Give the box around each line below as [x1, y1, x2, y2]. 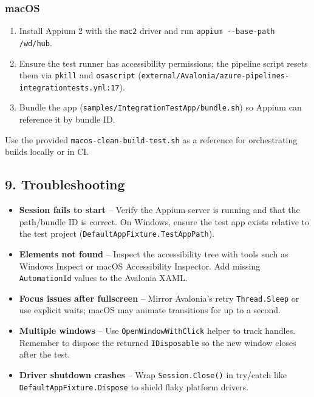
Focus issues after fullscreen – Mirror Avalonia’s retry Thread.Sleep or [19, 291, 299, 304]
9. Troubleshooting [5, 175, 125, 194]
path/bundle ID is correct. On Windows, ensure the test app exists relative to [19, 215, 309, 228]
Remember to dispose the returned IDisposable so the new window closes [19, 336, 296, 348]
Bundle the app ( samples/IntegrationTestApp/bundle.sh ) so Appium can [19, 101, 302, 114]
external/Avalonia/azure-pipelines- [141, 72, 290, 81]
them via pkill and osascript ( [19, 69, 142, 81]
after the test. [19, 348, 70, 361]
